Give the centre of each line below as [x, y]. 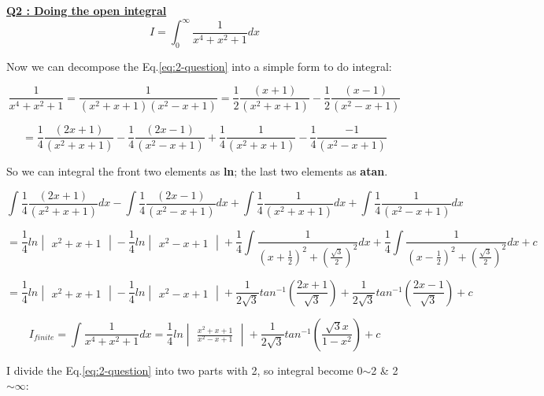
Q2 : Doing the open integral [87, 10]
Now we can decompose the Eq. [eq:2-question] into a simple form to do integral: [199, 66]
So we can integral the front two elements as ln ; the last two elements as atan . [197, 171]
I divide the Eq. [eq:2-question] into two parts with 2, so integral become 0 [185, 370]
